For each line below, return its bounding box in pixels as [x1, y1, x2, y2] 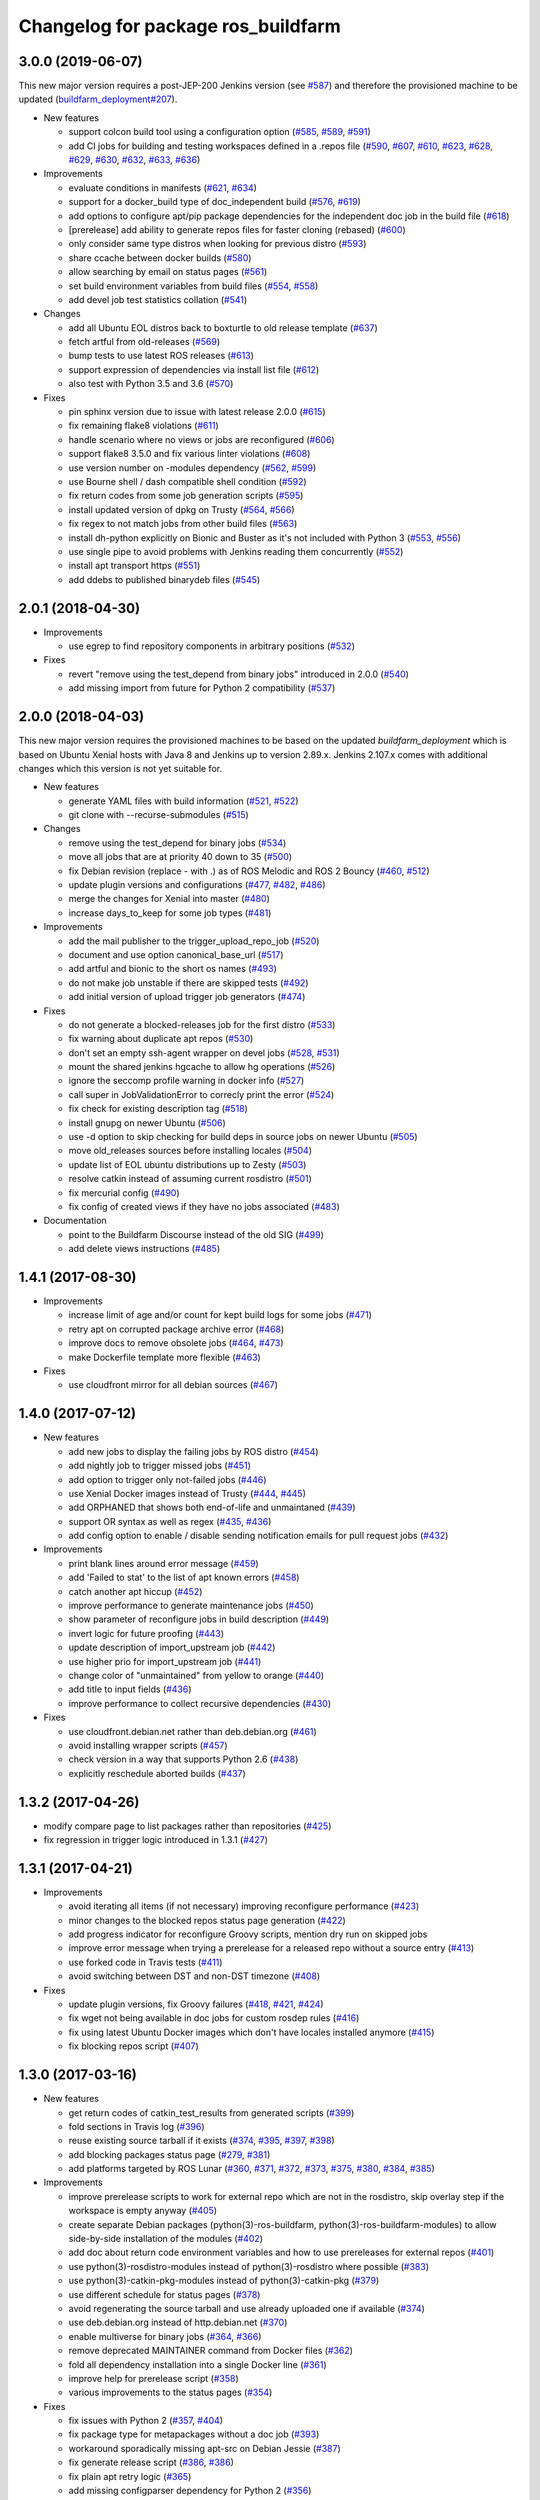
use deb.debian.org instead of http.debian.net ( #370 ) [68, 2316, 288, 2329]
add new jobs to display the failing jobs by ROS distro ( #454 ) [68, 1445, 319, 1457]
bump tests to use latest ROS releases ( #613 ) [68, 350, 255, 362]
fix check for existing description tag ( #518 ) [68, 1103, 249, 1115]
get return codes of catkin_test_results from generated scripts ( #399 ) [68, 2106, 355, 2119]
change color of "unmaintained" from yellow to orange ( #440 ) [68, 1669, 325, 1681]
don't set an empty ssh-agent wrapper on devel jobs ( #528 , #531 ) [68, 1046, 340, 1059]
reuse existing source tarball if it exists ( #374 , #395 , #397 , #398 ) [68, 2135, 335, 2147]
